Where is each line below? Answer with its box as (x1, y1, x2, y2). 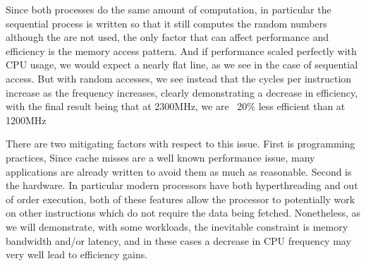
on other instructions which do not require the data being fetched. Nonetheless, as (6, 205, 360, 220)
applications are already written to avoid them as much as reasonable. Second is (6, 164, 352, 179)
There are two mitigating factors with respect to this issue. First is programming (6, 136, 355, 151)
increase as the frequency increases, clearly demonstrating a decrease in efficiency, (6, 85, 358, 99)
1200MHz (6, 112, 47, 127)
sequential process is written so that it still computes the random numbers (6, 16, 327, 30)
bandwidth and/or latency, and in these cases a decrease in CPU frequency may (6, 233, 351, 248)
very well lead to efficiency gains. (6, 247, 148, 262)
